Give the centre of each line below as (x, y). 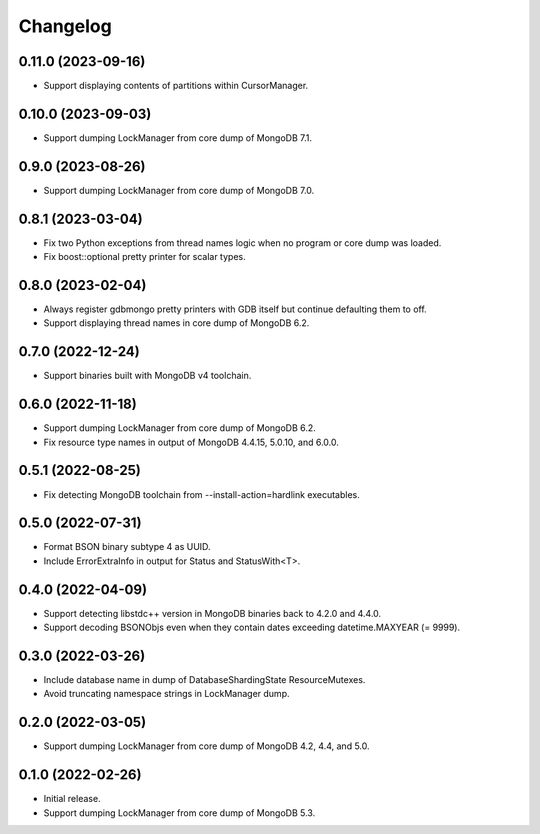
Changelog (65, 26)
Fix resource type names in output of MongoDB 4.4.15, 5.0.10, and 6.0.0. (191, 442)
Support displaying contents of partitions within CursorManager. (176, 86)
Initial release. (72, 799)
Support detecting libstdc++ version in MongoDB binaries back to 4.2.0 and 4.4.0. (212, 613)
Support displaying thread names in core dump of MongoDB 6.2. (176, 323)
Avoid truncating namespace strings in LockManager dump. (166, 694)
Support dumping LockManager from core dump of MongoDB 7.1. (177, 137)
